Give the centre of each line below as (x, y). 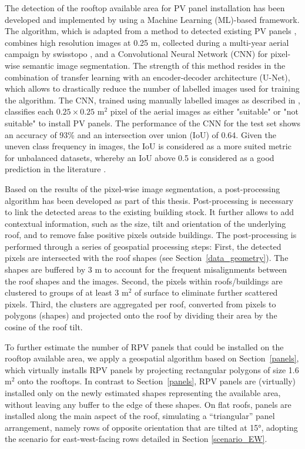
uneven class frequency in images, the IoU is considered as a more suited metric (148, 146)
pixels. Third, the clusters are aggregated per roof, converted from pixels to (140, 304)
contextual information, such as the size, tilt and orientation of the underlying (145, 223)
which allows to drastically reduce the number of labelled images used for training (152, 88)
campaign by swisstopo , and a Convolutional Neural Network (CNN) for (136, 54)
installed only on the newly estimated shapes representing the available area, (143, 393)
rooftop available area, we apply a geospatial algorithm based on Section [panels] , (152, 358)
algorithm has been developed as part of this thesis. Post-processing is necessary (149, 200)
